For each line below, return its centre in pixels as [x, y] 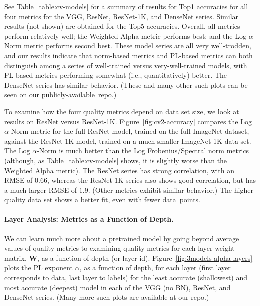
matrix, [15, 258]
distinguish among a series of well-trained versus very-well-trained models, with [126, 65]
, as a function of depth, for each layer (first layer [155, 268]
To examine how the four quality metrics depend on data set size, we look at [122, 111]
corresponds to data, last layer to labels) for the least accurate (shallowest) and [126, 278]
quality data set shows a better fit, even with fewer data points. [102, 200]
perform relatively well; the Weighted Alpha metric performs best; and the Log [125, 36]
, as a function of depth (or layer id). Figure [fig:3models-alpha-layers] [145, 258]
